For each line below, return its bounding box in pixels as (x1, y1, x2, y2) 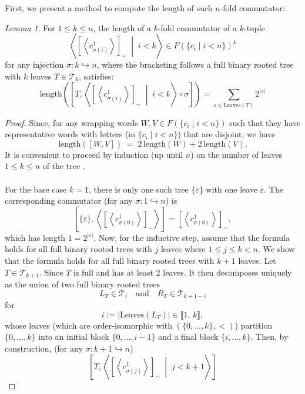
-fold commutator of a (157, 21, 237, 34)
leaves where (160, 243, 206, 255)
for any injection (5, 58, 64, 71)
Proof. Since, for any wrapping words (5, 116, 138, 128)
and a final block (158, 330, 219, 343)
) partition (234, 319, 273, 331)
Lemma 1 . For (5, 21, 55, 34)
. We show (257, 243, 295, 255)
